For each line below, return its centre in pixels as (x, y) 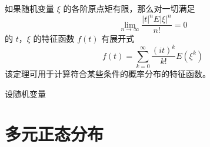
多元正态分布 (54, 134)
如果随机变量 (29, 8)
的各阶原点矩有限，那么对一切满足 (129, 8)
